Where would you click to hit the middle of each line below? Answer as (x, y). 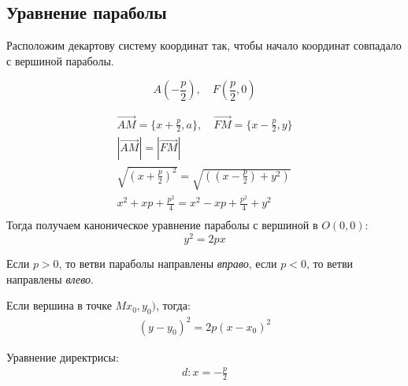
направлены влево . (50, 278)
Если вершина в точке (59, 305)
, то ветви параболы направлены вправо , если (168, 263)
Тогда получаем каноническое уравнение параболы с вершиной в (162, 225)
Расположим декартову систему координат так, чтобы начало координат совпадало (204, 45)
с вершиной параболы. (60, 60)
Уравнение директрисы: (63, 356)
